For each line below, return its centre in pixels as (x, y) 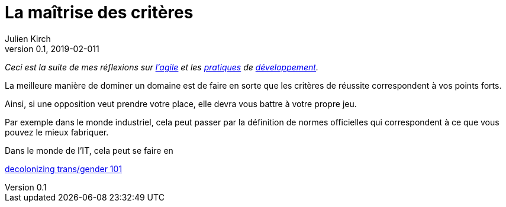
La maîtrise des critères (99, 12)
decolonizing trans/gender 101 (64, 169)
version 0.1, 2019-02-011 (52, 48)
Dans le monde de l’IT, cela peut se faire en (89, 150)
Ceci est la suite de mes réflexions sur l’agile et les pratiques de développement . (162, 67)
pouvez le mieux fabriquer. (57, 132)
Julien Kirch (28, 38)
